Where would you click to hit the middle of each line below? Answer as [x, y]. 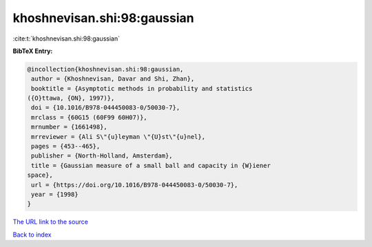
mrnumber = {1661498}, [70, 127]
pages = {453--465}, [66, 147]
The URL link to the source [51, 222]
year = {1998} [55, 194]
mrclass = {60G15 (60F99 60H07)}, [89, 117]
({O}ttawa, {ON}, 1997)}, [71, 98]
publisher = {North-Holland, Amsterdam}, [102, 156]
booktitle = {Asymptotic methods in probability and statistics [142, 88]
